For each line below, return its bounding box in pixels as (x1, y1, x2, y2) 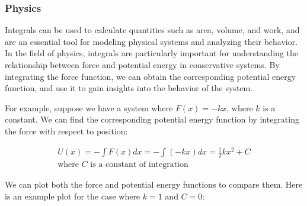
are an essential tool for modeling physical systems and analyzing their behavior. (5, 35, 298, 47)
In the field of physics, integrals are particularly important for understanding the (5, 47, 298, 59)
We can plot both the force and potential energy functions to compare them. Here (5, 178, 303, 191)
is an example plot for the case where (5, 189, 140, 202)
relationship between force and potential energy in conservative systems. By (5, 59, 280, 70)
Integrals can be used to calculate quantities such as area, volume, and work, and (5, 24, 300, 36)
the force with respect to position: (5, 124, 128, 137)
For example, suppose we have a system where (5, 101, 173, 114)
